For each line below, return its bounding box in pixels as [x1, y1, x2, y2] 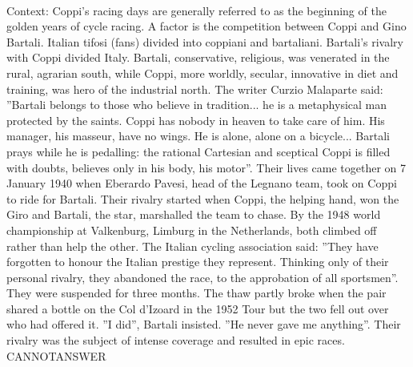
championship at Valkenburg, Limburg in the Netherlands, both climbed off [6, 221, 377, 238]
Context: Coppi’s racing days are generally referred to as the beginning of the [6, 2, 387, 18]
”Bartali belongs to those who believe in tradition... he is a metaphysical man [6, 96, 387, 113]
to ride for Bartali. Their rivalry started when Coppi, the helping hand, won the [6, 190, 399, 207]
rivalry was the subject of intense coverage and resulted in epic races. [6, 332, 345, 349]
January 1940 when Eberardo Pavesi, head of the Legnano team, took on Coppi [6, 175, 397, 192]
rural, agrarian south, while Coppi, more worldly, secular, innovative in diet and [6, 64, 399, 81]
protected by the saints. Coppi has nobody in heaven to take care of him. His [6, 111, 385, 128]
